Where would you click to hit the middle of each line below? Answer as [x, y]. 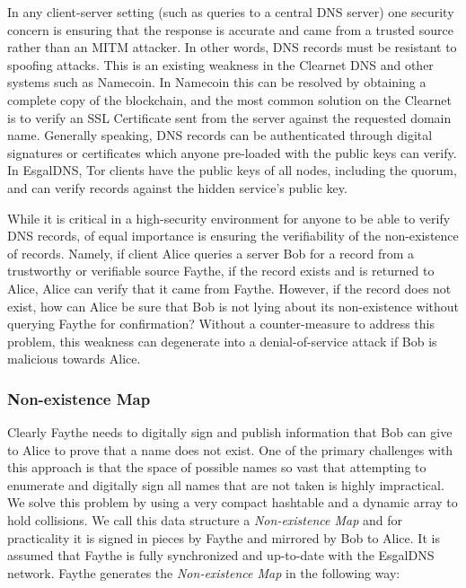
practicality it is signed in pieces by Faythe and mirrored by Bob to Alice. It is [224, 537]
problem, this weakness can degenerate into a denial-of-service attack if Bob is [222, 341]
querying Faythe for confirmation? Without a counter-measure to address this [221, 324]
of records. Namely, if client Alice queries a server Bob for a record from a [211, 253]
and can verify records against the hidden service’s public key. [177, 187]
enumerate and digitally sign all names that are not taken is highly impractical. [226, 484]
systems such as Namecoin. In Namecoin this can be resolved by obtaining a [217, 82]
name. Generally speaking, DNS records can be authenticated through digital [220, 135]
